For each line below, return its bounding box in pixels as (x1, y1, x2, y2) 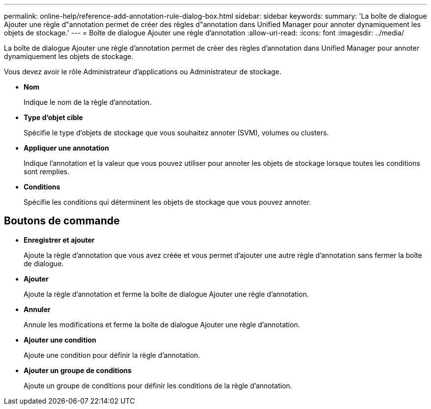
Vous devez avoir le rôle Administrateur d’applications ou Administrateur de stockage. (4, 67, 281, 76)
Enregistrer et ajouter (24, 235, 95, 244)
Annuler (24, 305, 51, 314)
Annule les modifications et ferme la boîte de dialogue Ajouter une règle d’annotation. (24, 320, 300, 329)
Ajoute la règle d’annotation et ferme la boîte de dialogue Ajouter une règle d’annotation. (24, 289, 309, 298)
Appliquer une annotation (24, 144, 109, 152)
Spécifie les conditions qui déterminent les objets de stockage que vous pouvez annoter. (24, 198, 311, 206)
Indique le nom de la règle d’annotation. (24, 98, 152, 106)
